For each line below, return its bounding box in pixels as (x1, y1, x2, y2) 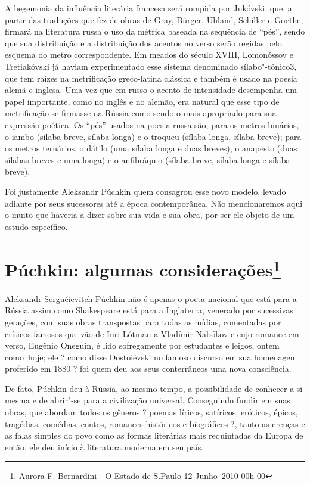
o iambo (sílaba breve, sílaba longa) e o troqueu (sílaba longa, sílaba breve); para (5, 130, 302, 142)
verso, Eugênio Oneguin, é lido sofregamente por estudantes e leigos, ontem (5, 339, 280, 352)
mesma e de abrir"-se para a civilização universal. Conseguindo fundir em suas (5, 394, 290, 406)
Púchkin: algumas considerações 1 (5, 255, 281, 282)
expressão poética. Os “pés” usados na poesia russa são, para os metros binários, (5, 118, 299, 130)
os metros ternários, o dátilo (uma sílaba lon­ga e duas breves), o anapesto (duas (5, 142, 297, 154)
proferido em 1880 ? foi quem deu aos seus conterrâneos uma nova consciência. (5, 362, 292, 375)
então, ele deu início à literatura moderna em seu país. (5, 440, 204, 453)
